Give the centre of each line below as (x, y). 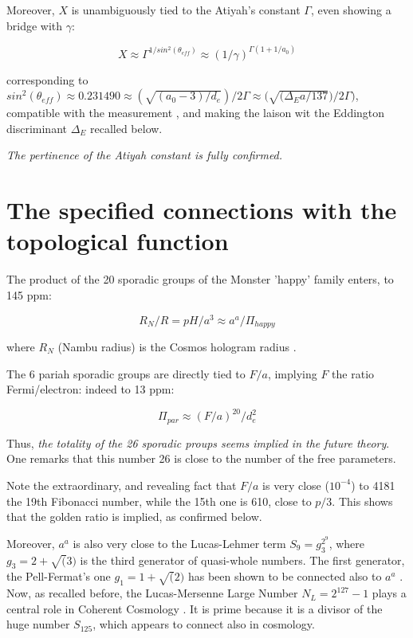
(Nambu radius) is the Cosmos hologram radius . (177, 347)
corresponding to (47, 79)
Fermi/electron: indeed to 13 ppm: (90, 389)
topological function (118, 241)
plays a (389, 593)
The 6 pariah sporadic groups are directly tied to (126, 373)
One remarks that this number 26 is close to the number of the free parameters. (201, 458)
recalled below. (126, 128)
